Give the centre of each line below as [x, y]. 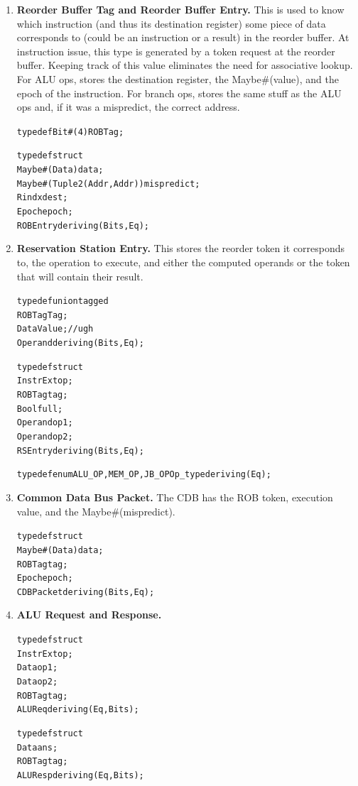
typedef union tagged [63, 301]
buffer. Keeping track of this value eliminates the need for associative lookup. [185, 65]
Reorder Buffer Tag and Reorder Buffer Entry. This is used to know [180, 9]
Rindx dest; [42, 198]
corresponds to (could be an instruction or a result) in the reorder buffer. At [183, 37]
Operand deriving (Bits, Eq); [80, 343]
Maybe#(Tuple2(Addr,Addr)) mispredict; [108, 184]
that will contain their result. [80, 276]
